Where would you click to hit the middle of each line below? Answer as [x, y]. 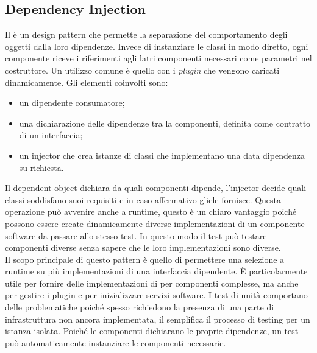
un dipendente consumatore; [72, 103]
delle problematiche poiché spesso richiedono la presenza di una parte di [140, 307]
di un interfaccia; [51, 135]
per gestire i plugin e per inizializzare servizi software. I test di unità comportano [156, 295]
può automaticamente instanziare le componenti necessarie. [116, 342]
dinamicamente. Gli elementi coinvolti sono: [87, 82]
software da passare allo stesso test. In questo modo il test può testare [136, 235]
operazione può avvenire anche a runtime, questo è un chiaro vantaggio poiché [151, 211]
